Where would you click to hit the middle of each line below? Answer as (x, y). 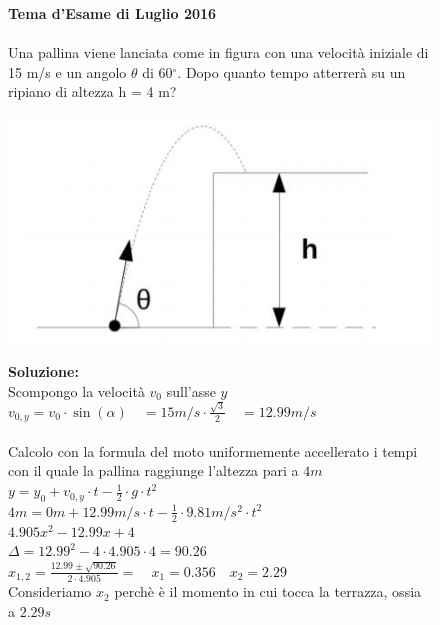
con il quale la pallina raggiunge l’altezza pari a (153, 470)
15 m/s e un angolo (67, 71)
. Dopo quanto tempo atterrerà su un (291, 71)
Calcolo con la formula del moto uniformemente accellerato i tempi (213, 450)
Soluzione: (43, 370)
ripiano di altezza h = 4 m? (92, 91)
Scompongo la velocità (76, 390)
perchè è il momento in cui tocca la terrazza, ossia (268, 591)
